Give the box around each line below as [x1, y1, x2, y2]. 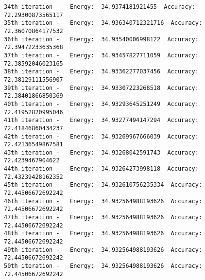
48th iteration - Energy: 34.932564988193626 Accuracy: [4, 230, 203, 237]
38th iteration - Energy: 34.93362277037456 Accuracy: [4, 68, 199, 75]
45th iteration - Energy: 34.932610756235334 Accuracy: [4, 181, 203, 189]
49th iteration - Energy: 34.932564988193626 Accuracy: [4, 246, 203, 253]
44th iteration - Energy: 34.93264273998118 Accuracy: [4, 165, 199, 173]
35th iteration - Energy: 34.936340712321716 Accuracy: [4, 19, 203, 27]
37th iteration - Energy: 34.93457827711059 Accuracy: [4, 52, 199, 59]
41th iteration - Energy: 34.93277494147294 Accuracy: [4, 117, 199, 124]
